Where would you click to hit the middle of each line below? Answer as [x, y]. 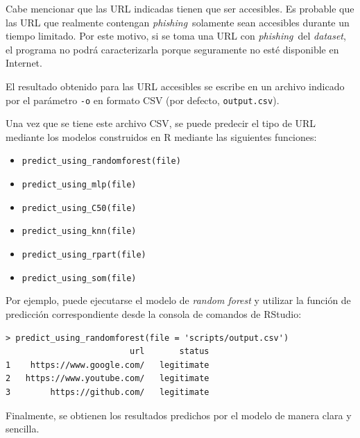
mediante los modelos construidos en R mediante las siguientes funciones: [161, 136]
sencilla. [23, 429]
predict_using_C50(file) [79, 208]
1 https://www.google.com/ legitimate [108, 365]
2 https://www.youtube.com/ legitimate [108, 379]
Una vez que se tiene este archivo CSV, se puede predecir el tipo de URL [161, 123]
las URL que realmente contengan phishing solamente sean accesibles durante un [178, 22]
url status [169, 352]
